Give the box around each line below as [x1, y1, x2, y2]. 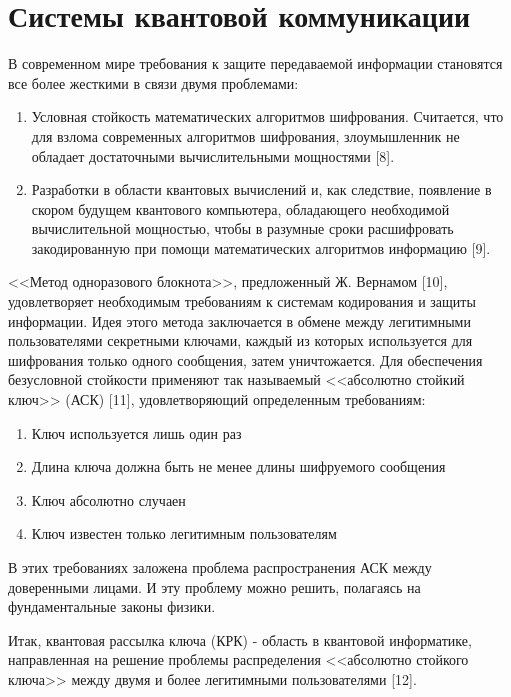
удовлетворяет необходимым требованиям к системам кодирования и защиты [8, 291, 476, 312]
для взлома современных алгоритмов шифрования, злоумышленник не [31, 125, 460, 146]
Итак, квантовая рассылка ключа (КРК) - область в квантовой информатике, [8, 629, 472, 650]
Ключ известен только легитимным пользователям [31, 523, 337, 544]
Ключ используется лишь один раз [31, 422, 242, 443]
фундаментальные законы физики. [8, 596, 216, 617]
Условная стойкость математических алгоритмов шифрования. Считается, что [31, 106, 504, 127]
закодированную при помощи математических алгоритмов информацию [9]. [31, 237, 491, 258]
